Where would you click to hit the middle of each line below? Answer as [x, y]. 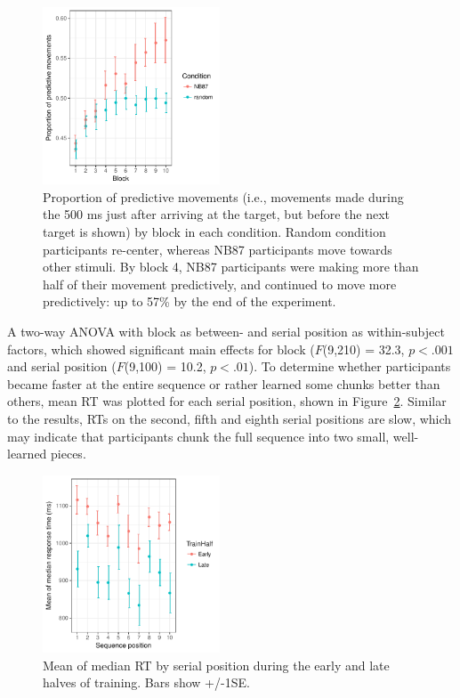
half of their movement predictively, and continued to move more [220, 284]
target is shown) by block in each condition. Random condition [214, 232]
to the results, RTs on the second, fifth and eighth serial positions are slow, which [230, 418]
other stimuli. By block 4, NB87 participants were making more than [231, 267]
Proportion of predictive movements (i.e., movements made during [223, 196]
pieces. [69, 454]
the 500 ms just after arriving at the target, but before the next [217, 214]
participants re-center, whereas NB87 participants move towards [218, 249]
